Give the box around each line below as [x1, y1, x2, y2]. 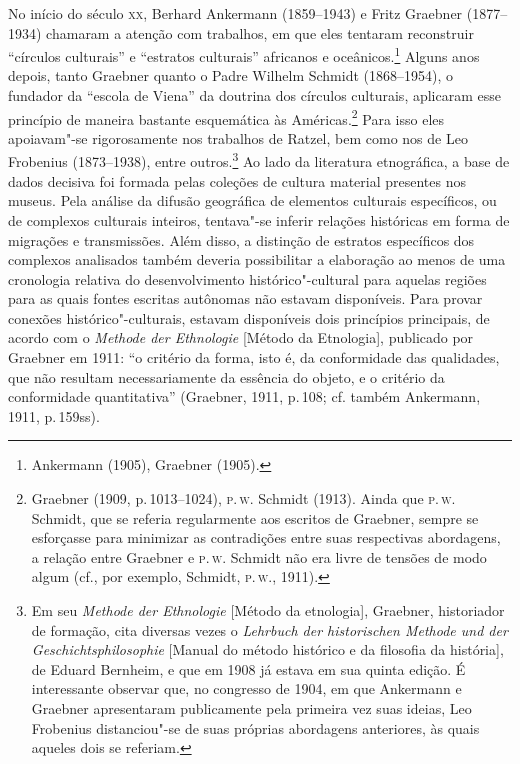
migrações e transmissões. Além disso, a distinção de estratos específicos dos [8, 229, 475, 250]
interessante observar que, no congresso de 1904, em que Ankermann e [31, 678, 462, 699]
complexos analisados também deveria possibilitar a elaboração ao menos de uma [8, 249, 506, 270]
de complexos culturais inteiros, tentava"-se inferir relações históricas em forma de [8, 209, 510, 230]
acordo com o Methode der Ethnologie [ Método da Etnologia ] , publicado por [8, 327, 474, 348]
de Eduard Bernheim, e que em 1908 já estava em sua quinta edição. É [31, 658, 466, 679]
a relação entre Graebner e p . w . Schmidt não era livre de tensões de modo [31, 546, 487, 567]
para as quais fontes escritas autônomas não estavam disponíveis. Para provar [8, 288, 483, 309]
